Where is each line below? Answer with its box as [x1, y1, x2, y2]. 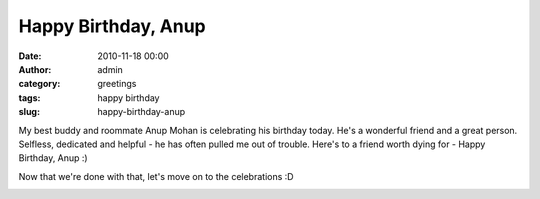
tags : [18, 91, 41, 104]
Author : [18, 63, 52, 75]
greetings [97, 78, 137, 90]
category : [18, 78, 61, 90]
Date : [18, 50, 42, 62]
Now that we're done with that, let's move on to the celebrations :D [18, 170, 294, 182]
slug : [18, 106, 40, 118]
